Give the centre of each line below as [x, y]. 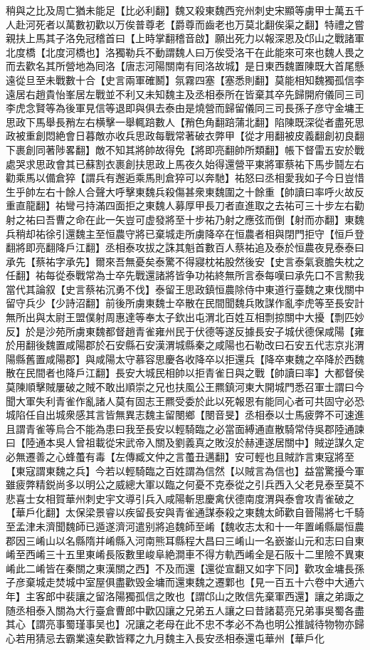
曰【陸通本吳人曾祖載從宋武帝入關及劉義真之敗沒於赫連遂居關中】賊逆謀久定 [185, 442]
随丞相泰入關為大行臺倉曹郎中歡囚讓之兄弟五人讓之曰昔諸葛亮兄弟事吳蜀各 [180, 610]
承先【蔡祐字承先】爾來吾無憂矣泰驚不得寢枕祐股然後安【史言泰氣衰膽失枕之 [185, 261]
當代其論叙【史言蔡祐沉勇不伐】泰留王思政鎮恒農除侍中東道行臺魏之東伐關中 [185, 289]
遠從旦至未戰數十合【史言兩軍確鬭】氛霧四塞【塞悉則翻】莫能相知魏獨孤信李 [185, 79]
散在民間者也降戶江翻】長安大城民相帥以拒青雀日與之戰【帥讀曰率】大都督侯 [185, 373]
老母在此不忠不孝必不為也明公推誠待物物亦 [254, 624]
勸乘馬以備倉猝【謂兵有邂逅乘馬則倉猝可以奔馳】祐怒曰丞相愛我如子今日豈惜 [185, 178]
